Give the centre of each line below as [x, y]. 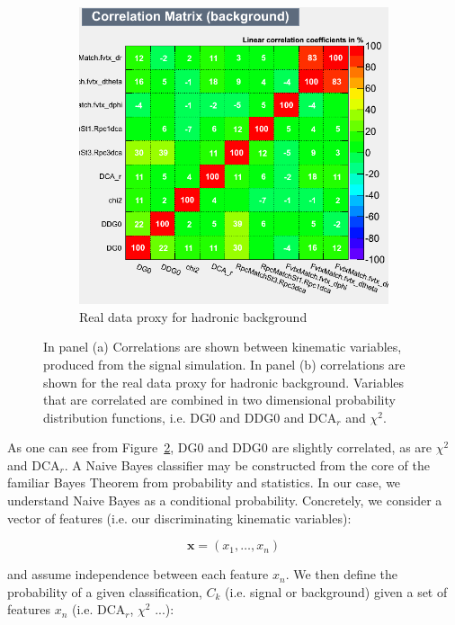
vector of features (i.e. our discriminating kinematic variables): [179, 518]
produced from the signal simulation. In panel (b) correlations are [224, 364]
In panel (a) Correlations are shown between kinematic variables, [223, 347]
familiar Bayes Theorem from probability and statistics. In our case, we [204, 482]
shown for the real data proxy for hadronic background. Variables [224, 382]
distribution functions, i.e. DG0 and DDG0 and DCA [190, 417]
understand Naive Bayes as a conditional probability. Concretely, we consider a [225, 500]
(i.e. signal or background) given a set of [336, 591]
